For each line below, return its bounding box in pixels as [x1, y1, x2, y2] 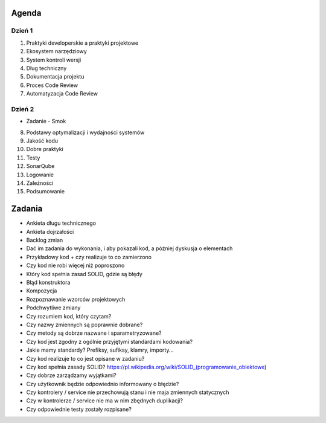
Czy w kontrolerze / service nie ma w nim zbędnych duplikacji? [26, 397, 184, 404]
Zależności [26, 179, 54, 187]
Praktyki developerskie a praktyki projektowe [26, 39, 139, 47]
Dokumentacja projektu [26, 73, 85, 80]
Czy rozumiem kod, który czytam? [26, 312, 112, 320]
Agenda [11, 8, 42, 18]
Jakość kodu [26, 137, 59, 144]
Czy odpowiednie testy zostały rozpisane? [26, 405, 132, 413]
